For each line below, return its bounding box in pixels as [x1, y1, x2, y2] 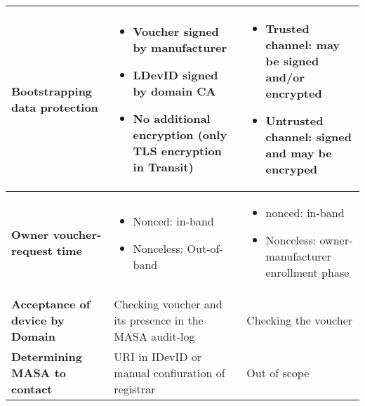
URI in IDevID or [114, 348, 202, 365]
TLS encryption [133, 142, 222, 159]
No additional [133, 110, 211, 126]
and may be [265, 145, 332, 161]
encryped [265, 161, 318, 177]
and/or [265, 69, 305, 85]
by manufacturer [133, 39, 227, 55]
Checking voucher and [114, 296, 223, 312]
